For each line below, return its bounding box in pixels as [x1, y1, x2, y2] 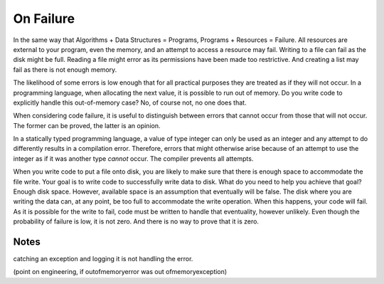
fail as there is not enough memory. [13, 65, 117, 74]
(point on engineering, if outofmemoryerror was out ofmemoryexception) [13, 268, 228, 276]
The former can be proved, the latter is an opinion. [13, 121, 161, 130]
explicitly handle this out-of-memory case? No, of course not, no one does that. [13, 98, 247, 107]
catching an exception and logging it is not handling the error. [13, 255, 193, 263]
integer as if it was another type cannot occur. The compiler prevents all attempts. [13, 154, 254, 163]
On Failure [13, 11, 75, 26]
